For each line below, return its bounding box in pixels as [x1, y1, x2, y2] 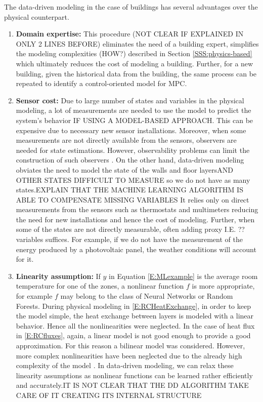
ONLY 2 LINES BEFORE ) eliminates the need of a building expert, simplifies [16, 38, 259, 49]
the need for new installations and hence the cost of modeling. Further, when [16, 214, 255, 224]
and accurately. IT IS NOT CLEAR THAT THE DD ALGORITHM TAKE [16, 380, 249, 390]
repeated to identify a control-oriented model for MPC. [16, 78, 187, 89]
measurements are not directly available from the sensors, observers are [16, 135, 237, 145]
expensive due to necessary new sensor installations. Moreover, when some [16, 125, 246, 135]
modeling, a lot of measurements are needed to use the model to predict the [16, 105, 251, 115]
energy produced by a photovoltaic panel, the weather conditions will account [16, 244, 256, 254]
